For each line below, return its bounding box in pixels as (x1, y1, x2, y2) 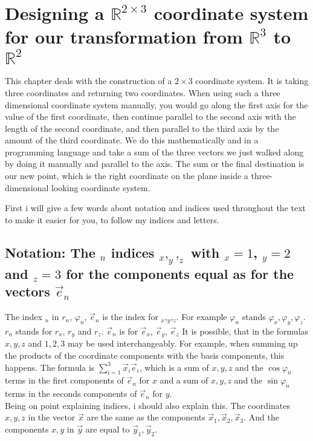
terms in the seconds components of (5, 387, 137, 400)
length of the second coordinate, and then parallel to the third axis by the (5, 122, 279, 134)
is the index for (102, 310, 158, 323)
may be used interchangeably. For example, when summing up (67, 337, 298, 350)
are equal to (85, 423, 130, 436)
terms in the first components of (5, 374, 124, 387)
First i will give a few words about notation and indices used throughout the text (5, 201, 306, 214)
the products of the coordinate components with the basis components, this (5, 349, 285, 362)
